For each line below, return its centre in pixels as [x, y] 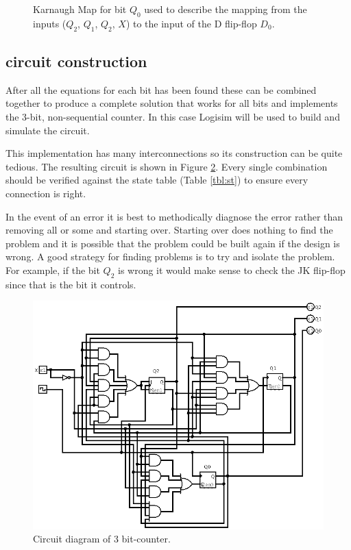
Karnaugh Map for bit [80, 9]
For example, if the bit [53, 270]
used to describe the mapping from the [226, 9]
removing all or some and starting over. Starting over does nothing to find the [169, 230]
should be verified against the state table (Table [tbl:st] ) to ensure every [157, 180]
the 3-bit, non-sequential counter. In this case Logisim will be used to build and [173, 116]
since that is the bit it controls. [71, 284]
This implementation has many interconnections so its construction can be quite [174, 153]
